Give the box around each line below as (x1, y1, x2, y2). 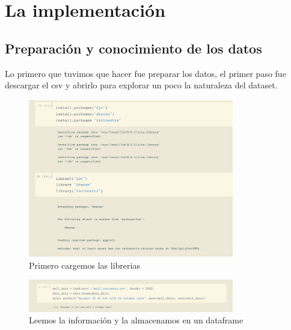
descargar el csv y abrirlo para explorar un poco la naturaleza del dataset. (5, 79, 278, 91)
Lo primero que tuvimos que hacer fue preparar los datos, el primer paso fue (5, 67, 286, 79)
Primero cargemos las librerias (29, 258, 140, 271)
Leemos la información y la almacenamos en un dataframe (29, 314, 244, 326)
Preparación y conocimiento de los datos (5, 38, 262, 57)
